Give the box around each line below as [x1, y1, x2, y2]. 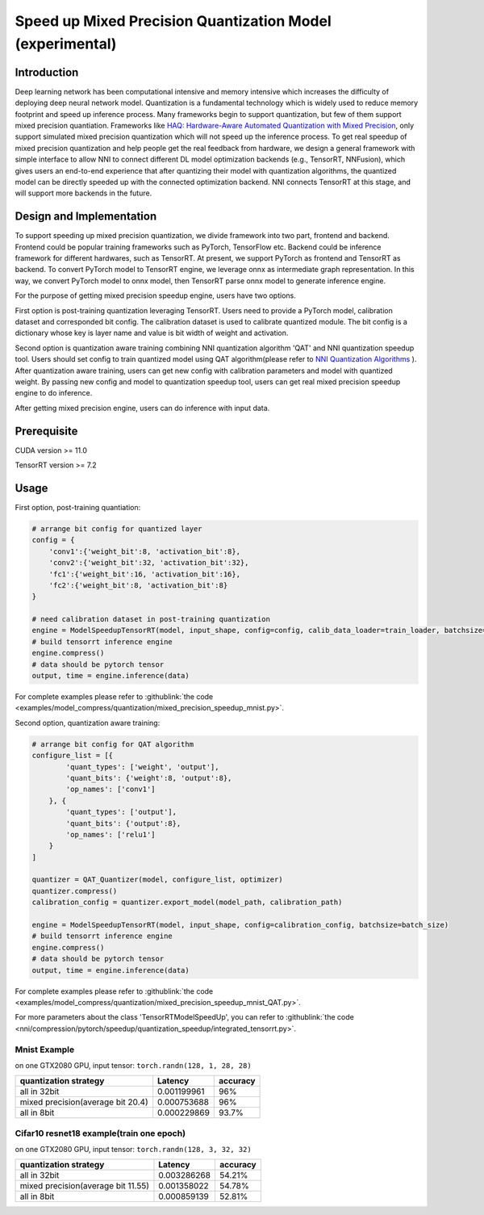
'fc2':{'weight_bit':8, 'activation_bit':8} [48, 580, 228, 589]
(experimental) [15, 35, 117, 52]
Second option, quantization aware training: [15, 718, 161, 727]
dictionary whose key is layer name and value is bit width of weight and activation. [15, 328, 289, 338]
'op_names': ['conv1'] [65, 785, 156, 794]
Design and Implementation [15, 210, 157, 224]
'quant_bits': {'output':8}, [65, 819, 181, 827]
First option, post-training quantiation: [15, 502, 141, 512]
